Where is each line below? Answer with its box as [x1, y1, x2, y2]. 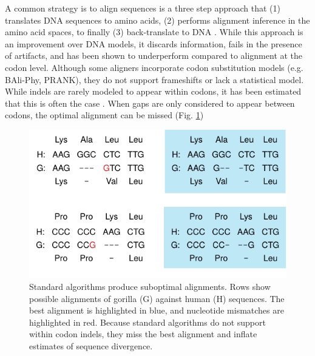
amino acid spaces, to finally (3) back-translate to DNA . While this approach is [5, 25, 303, 38]
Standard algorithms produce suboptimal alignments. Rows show [29, 280, 271, 293]
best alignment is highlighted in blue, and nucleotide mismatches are [29, 304, 284, 317]
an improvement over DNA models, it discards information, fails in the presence [5, 37, 302, 50]
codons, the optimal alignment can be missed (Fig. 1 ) [5, 109, 204, 121]
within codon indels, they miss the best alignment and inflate [29, 327, 257, 340]
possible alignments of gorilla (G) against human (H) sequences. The [29, 292, 285, 304]
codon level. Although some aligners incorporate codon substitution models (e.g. [5, 61, 303, 73]
